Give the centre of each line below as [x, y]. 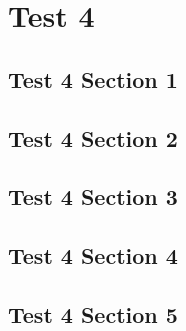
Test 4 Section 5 [93, 313]
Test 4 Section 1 [93, 78]
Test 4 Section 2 [93, 137]
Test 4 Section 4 [93, 255]
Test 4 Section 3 [93, 196]
